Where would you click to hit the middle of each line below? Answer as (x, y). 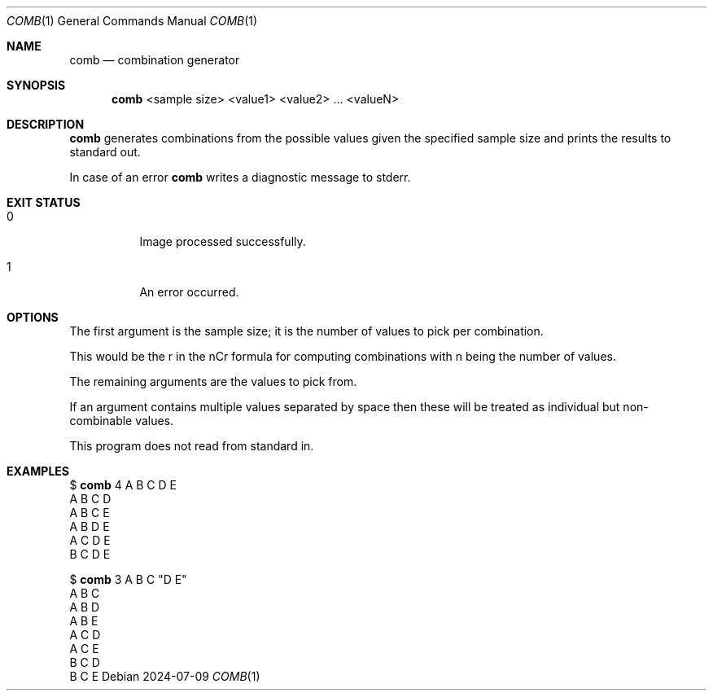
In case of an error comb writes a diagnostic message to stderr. (240, 177)
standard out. (105, 152)
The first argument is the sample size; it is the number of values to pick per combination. (306, 331)
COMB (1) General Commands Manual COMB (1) (132, 21)
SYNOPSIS (36, 85)
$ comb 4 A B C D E (123, 485)
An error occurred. (189, 292)
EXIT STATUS (44, 202)
